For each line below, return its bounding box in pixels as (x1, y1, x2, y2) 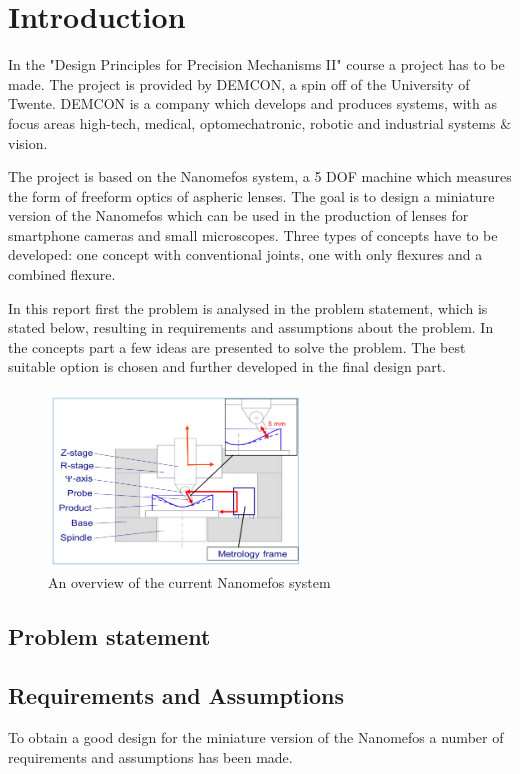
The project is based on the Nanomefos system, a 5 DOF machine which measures (8, 166, 512, 187)
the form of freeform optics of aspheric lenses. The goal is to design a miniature (8, 185, 495, 206)
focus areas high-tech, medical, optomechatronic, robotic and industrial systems (8, 112, 496, 133)
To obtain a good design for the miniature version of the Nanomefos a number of (8, 726, 504, 747)
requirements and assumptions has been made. (8, 746, 293, 767)
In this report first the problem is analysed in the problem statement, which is (8, 297, 488, 318)
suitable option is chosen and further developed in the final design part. (8, 356, 446, 377)
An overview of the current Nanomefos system (48, 572, 331, 593)
